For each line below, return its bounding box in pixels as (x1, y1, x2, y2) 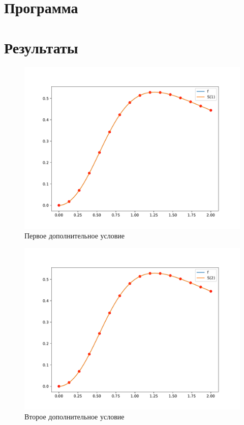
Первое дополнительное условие (24, 230, 125, 241)
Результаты (4, 37, 78, 57)
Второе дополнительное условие (24, 411, 125, 422)
